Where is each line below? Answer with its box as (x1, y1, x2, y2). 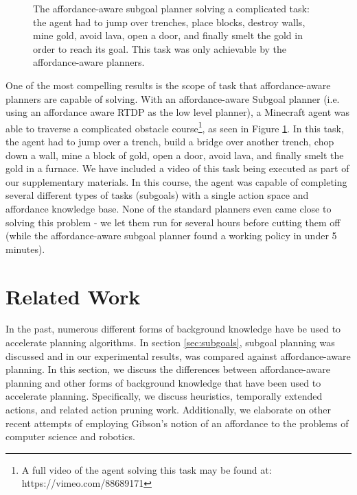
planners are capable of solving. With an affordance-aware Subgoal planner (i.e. (5, 91, 340, 106)
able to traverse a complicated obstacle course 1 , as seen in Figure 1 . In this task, (5, 119, 344, 135)
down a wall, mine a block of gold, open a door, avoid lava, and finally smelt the (5, 147, 344, 162)
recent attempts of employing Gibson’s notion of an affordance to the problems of (5, 415, 349, 430)
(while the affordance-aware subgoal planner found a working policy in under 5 (5, 228, 337, 243)
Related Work (5, 282, 141, 310)
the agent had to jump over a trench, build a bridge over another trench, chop (5, 134, 334, 148)
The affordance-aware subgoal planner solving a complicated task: (33, 1, 310, 15)
